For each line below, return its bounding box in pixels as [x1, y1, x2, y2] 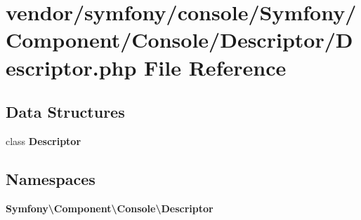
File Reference [144, 53, 287, 81]
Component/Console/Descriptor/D [6, 25, 353, 54]
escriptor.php [6, 53, 137, 81]
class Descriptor [6, 133, 81, 148]
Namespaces [6, 167, 96, 189]
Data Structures [6, 101, 125, 123]
